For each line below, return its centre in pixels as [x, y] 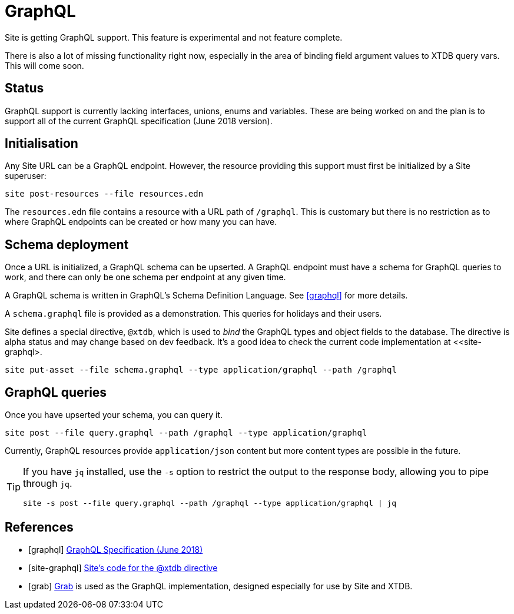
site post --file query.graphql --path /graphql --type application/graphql [186, 433]
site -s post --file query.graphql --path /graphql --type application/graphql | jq [210, 503]
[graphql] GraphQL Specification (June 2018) [116, 549]
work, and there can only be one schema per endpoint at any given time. [145, 277]
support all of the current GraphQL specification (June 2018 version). [139, 121]
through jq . [48, 484]
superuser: [26, 176]
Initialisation [42, 144]
